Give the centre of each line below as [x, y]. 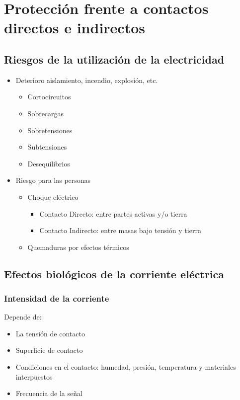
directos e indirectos [75, 28]
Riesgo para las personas [53, 180]
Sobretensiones [50, 130]
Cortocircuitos [49, 97]
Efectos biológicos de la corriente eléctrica [114, 274]
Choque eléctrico [53, 197]
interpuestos [34, 376]
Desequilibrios [49, 163]
